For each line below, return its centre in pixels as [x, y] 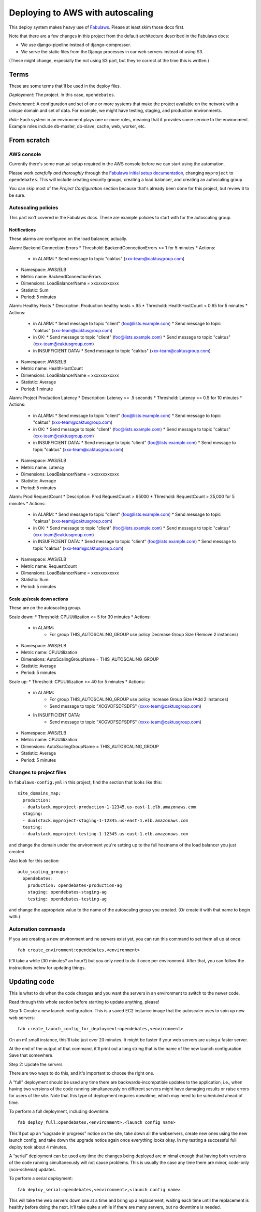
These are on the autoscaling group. [45, 608]
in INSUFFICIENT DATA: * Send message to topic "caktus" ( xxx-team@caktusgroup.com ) [122, 351]
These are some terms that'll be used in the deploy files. [65, 86]
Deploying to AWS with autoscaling [81, 13]
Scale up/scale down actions [39, 599]
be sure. [17, 195]
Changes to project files [38, 772]
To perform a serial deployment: [41, 1179]
